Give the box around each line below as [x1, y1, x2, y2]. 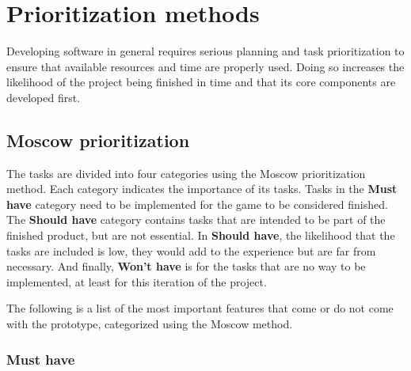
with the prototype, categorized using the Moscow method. [6, 316, 293, 332]
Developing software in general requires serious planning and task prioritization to [6, 43, 405, 59]
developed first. [6, 89, 81, 105]
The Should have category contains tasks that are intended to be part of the [6, 211, 386, 228]
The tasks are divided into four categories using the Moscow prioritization [6, 165, 366, 181]
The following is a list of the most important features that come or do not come [6, 300, 394, 316]
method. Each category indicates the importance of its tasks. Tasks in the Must [6, 180, 398, 197]
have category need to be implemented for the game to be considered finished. [6, 195, 388, 212]
